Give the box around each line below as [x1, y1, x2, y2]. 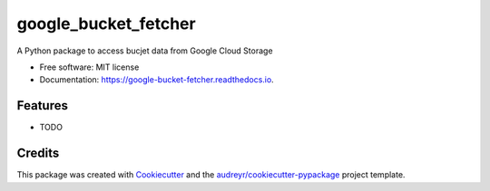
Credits [16, 146, 60, 161]
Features [16, 98, 68, 113]
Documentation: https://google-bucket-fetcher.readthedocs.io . [39, 74, 274, 85]
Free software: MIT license [39, 62, 140, 72]
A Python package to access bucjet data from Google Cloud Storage [16, 45, 273, 56]
